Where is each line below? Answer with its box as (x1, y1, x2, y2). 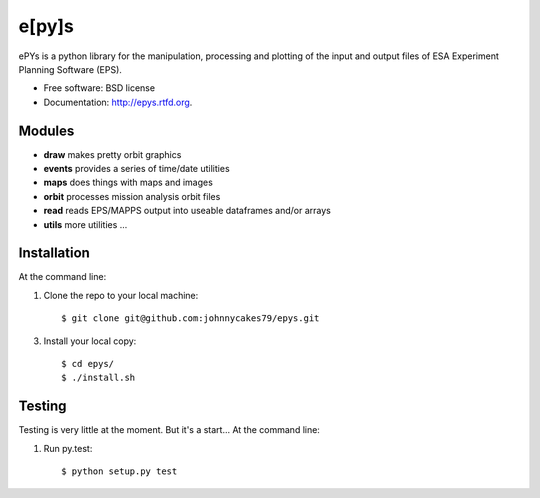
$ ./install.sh (61, 372, 136, 384)
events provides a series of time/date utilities (43, 163, 230, 175)
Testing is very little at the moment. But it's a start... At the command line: (18, 424, 320, 436)
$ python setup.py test (61, 466, 178, 477)
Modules (18, 122, 75, 139)
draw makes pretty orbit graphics (43, 148, 182, 160)
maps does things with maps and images (43, 176, 214, 189)
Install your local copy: (43, 335, 137, 347)
